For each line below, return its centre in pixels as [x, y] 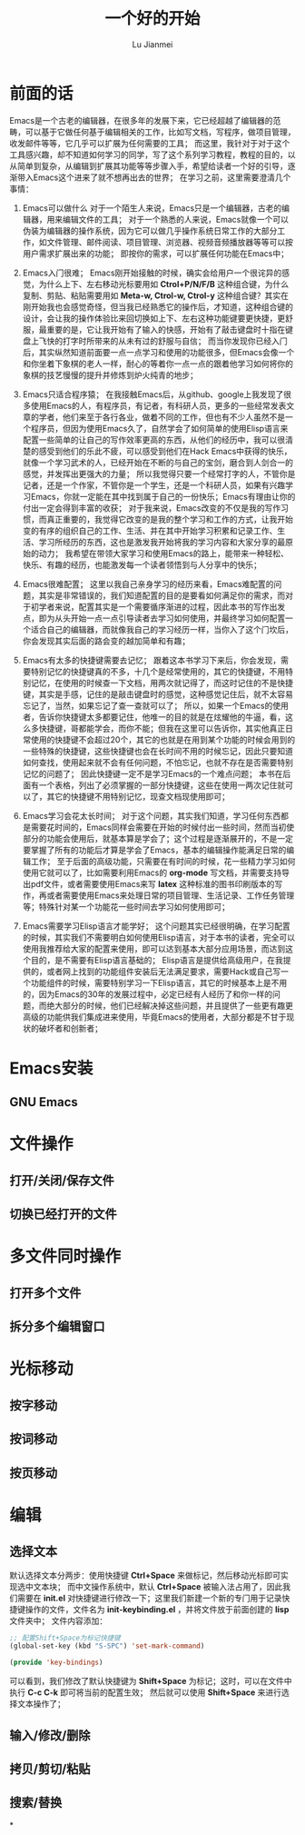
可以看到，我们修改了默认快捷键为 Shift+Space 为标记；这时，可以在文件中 [151, 1681]
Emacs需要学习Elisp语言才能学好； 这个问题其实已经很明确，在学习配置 [156, 926]
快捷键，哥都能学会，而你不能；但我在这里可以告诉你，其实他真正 [162, 728]
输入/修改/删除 [50, 1735]
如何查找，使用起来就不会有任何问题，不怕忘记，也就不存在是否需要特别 [157, 762]
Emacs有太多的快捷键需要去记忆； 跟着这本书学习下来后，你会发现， [152, 660]
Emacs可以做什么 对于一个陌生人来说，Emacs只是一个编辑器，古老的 [152, 208]
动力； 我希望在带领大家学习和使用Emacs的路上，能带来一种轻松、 [163, 553]
